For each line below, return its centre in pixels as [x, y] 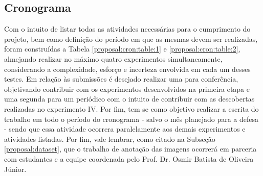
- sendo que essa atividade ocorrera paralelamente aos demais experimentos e [125, 129]
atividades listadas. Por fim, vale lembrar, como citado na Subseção [110, 139]
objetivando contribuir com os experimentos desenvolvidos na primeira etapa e [127, 89]
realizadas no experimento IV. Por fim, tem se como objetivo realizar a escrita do [131, 108]
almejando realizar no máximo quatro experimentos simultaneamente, [113, 58]
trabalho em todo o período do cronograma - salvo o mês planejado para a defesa [131, 119]
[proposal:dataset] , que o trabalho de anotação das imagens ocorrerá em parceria [130, 149]
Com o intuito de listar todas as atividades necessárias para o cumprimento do [127, 29]
